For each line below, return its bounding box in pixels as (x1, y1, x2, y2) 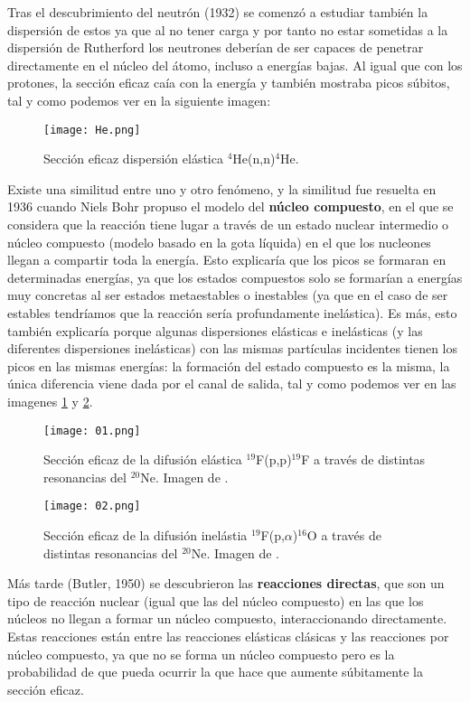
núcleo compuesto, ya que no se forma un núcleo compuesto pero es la (7, 644, 395, 663)
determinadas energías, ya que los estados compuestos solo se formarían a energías (7, 267, 463, 286)
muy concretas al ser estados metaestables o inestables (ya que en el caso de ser (7, 285, 448, 304)
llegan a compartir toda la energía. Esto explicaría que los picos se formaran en (7, 250, 446, 269)
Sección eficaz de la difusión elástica (43, 450, 242, 469)
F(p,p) (256, 450, 292, 469)
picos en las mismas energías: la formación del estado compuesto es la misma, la (7, 356, 450, 375)
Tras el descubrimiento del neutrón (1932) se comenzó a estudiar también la (7, 3, 428, 21)
